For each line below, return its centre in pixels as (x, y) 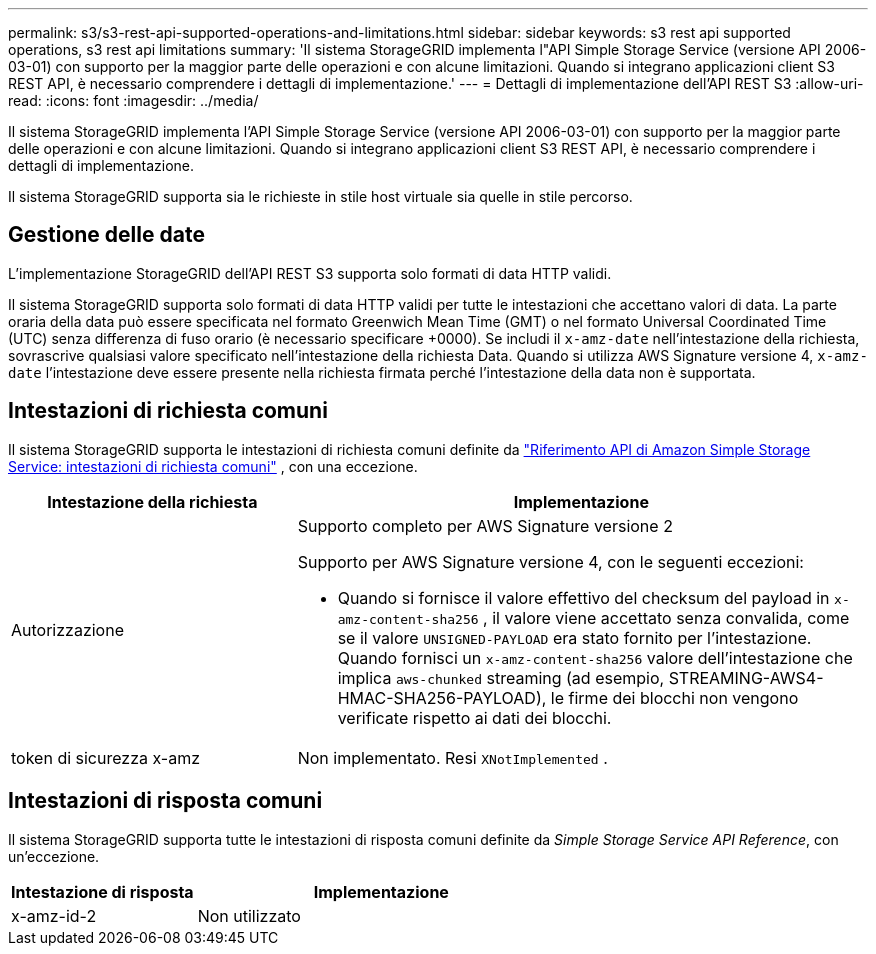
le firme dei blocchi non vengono (674, 697)
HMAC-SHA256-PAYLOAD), (442, 697)
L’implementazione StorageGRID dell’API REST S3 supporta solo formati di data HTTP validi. (310, 273)
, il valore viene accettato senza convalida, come (666, 617)
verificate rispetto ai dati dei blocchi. (474, 717)
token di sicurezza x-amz (106, 757)
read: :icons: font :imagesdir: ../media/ (133, 100)
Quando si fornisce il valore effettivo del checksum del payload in (583, 597)
